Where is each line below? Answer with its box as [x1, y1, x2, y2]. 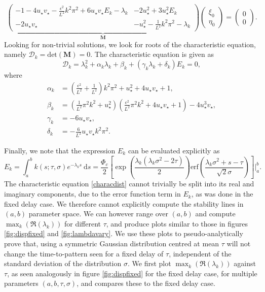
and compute [195, 208, 236, 219]
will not [226, 238, 251, 249]
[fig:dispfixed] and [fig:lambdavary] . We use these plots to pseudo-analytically [4, 228, 243, 239]
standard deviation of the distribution [4, 258, 122, 269]
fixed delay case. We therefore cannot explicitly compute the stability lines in [4, 198, 244, 209]
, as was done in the [191, 188, 253, 199]
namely [4, 49, 26, 59]
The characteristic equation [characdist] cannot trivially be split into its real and [4, 178, 254, 189]
